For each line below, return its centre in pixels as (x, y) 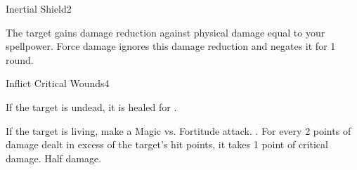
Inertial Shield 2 (39, 8)
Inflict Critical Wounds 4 (58, 83)
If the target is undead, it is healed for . (91, 106)
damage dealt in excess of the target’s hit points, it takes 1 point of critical (167, 144)
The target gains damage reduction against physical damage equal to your (165, 32)
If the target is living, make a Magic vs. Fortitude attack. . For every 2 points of (178, 130)
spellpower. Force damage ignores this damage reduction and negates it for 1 (171, 46)
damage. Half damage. (54, 158)
